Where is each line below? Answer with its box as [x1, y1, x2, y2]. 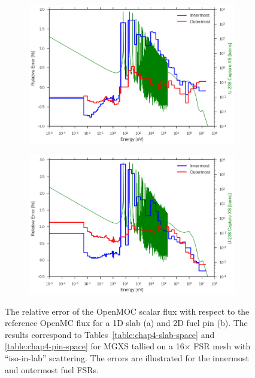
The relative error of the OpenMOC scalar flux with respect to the [5, 305, 250, 317]
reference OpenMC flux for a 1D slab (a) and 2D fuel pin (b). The [5, 316, 248, 329]
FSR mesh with [193, 340, 251, 352]
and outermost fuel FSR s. [5, 363, 99, 376]
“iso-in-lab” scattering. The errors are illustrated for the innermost [5, 351, 249, 364]
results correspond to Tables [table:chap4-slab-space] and [5, 328, 215, 340]
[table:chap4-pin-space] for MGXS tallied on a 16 [5, 340, 184, 352]
